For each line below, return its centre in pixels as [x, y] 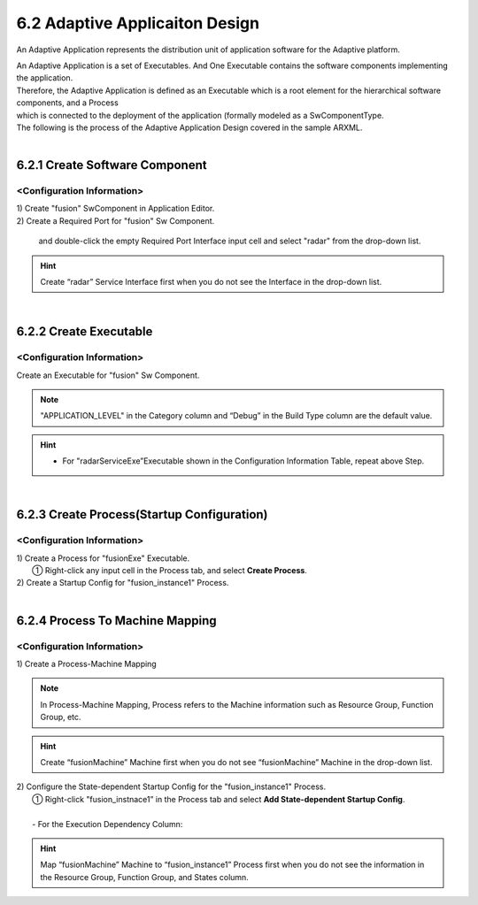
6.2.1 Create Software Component [112, 165]
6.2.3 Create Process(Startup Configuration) [143, 514]
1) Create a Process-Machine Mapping [86, 663]
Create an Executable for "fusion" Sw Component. [108, 375]
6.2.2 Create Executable [85, 332]
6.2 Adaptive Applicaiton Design [138, 23]
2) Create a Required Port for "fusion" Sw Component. [116, 220]
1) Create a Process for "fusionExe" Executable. [103, 558]
